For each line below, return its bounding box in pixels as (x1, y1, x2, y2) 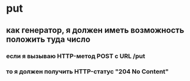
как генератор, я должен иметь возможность (6, 25, 185, 35)
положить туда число (6, 34, 90, 44)
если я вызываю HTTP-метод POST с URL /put (6, 52, 146, 60)
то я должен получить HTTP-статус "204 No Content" (6, 67, 169, 76)
